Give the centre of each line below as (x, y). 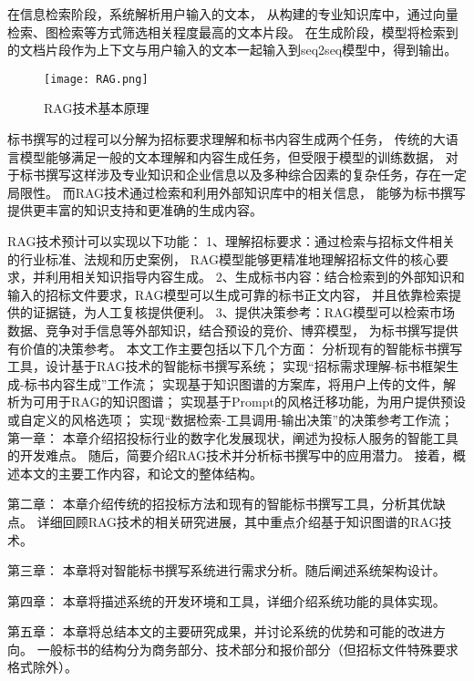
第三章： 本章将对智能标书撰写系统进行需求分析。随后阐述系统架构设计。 (227, 570)
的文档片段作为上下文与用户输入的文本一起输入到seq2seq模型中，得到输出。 (232, 50)
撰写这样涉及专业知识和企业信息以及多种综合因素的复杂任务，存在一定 (256, 175)
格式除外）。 (42, 667)
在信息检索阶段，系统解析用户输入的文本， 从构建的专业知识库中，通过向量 (233, 14)
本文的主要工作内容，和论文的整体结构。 (141, 473)
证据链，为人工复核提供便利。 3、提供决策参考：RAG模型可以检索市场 (244, 312)
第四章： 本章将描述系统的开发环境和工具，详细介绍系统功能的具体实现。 (227, 600)
